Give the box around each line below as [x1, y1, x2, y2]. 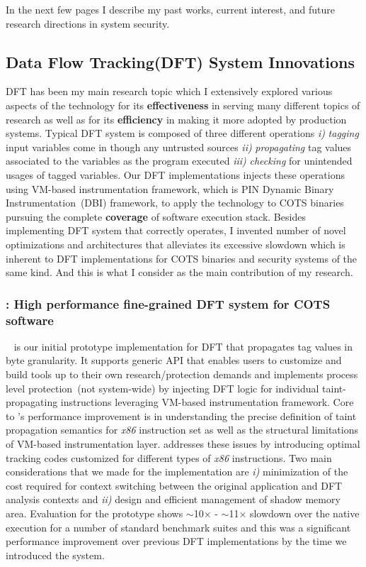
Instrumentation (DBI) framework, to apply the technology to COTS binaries [6, 195, 344, 210]
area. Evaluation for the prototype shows [6, 505, 183, 520]
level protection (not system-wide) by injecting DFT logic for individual [6, 380, 319, 395]
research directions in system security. [6, 16, 170, 31]
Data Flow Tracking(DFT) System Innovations [6, 50, 355, 72]
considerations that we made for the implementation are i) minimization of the [6, 464, 348, 479]
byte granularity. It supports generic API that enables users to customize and [6, 353, 342, 368]
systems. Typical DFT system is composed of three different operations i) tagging [6, 126, 359, 141]
